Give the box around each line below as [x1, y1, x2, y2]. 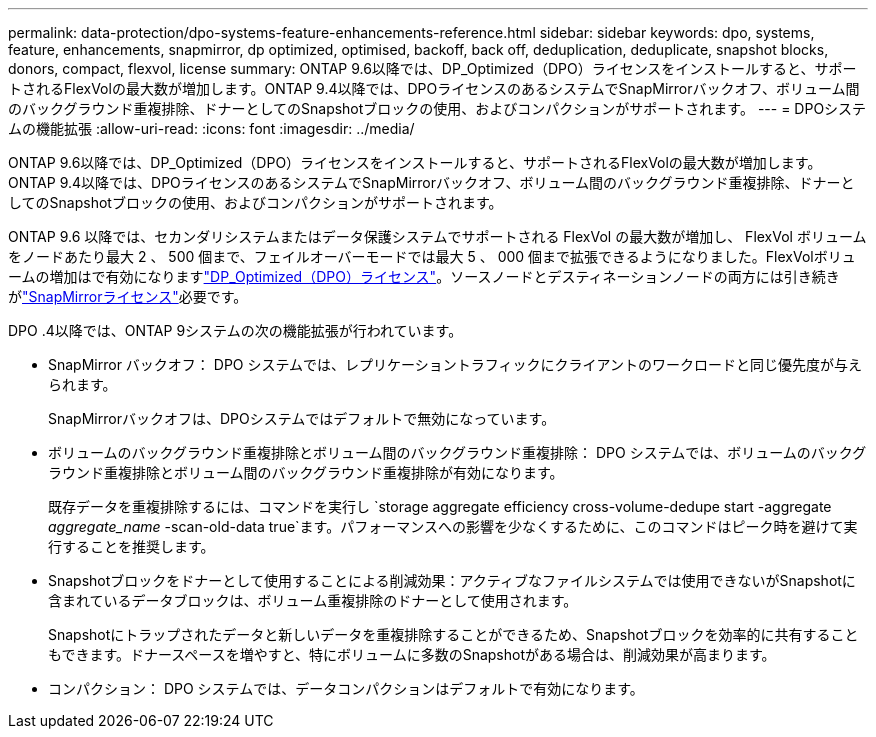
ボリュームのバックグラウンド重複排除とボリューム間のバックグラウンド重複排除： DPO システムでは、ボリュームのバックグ [48, 444, 867, 461]
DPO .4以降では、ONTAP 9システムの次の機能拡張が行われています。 [8, 322, 463, 339]
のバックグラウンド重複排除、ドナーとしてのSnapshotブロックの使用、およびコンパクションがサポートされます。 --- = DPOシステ [8, 100, 867, 117]
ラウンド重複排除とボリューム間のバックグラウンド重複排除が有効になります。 [48, 464, 564, 481]
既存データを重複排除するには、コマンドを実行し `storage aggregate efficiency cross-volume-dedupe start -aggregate [48, 498, 832, 515]
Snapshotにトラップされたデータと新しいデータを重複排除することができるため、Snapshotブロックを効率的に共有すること [48, 626, 859, 643]
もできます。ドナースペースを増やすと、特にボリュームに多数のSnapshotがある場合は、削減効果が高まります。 [48, 646, 776, 663]
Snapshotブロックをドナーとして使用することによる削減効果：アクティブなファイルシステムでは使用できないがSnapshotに [48, 572, 856, 589]
